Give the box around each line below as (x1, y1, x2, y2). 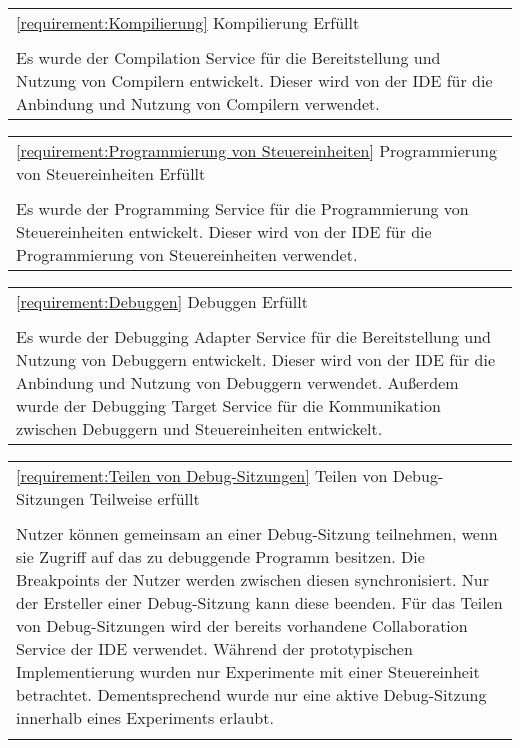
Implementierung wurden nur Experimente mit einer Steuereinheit (16, 660, 480, 683)
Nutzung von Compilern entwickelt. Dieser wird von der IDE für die (16, 69, 493, 92)
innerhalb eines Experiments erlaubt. (16, 706, 274, 729)
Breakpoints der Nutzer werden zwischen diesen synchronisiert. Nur (16, 568, 489, 591)
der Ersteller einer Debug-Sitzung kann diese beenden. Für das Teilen (16, 591, 503, 614)
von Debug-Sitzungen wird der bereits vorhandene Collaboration (16, 614, 468, 637)
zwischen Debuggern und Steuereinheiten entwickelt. (16, 417, 383, 440)
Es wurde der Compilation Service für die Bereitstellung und (16, 46, 441, 69)
